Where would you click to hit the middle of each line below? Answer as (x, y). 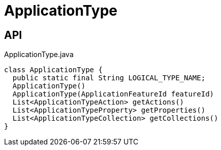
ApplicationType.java (39, 55)
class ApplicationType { (53, 70)
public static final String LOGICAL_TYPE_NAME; (109, 78)
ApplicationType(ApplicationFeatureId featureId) (113, 94)
